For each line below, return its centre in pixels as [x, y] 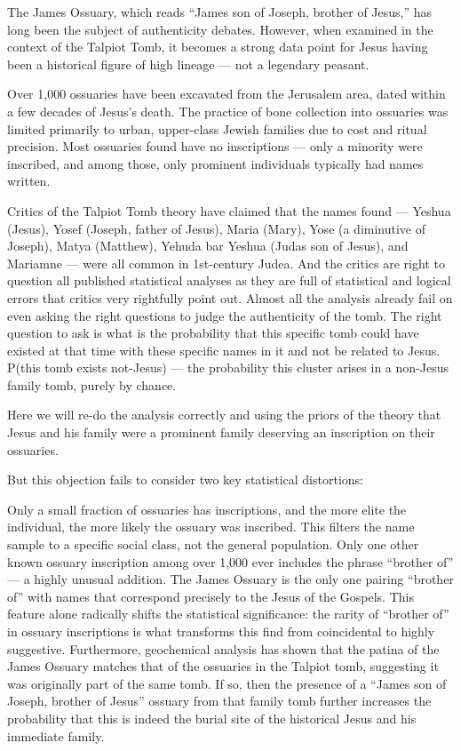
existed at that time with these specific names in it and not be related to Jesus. [224, 350]
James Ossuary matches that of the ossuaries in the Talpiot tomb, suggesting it [223, 666]
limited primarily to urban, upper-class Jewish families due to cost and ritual [217, 128]
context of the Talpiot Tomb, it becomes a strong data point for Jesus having [218, 47]
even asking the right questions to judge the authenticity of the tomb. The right [225, 315]
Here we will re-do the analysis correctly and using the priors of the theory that [224, 415]
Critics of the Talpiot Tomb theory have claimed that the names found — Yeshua [229, 210]
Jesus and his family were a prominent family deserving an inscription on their [221, 432]
